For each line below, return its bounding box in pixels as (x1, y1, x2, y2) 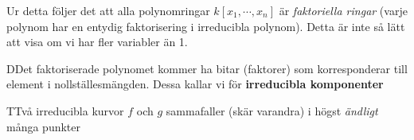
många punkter (6, 118, 81, 134)
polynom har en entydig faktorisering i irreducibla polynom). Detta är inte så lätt (6, 17, 405, 34)
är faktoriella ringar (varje (279, 2, 408, 18)
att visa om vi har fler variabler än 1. (6, 33, 188, 50)
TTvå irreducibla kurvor (6, 102, 124, 119)
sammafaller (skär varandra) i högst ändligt (166, 102, 378, 119)
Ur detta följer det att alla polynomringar (6, 2, 210, 18)
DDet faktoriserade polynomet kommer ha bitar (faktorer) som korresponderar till (6, 60, 408, 76)
